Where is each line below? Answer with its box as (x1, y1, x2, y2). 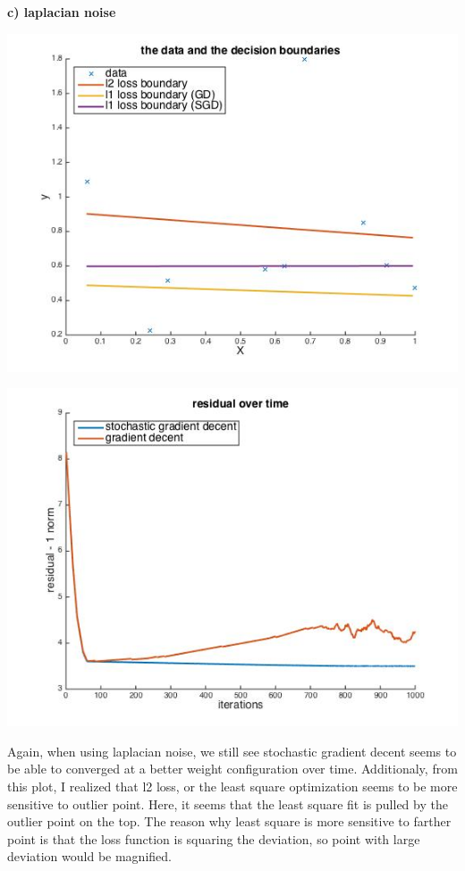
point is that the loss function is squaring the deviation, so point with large (7, 829, 420, 848)
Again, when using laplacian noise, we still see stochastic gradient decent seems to (7, 741, 457, 760)
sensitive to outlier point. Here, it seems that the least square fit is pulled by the (7, 794, 448, 813)
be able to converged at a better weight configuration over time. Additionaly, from (7, 759, 458, 778)
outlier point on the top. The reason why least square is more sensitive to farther (7, 812, 452, 831)
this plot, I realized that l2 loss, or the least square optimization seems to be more (7, 776, 458, 795)
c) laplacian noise (7, 3, 116, 21)
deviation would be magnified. (7, 847, 172, 866)
